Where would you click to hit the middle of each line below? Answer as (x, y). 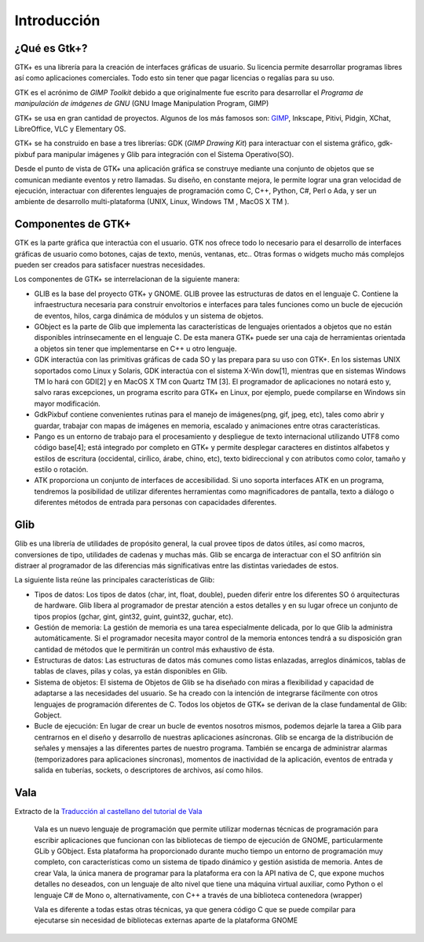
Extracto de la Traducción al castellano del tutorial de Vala (108, 811)
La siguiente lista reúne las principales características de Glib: (115, 580)
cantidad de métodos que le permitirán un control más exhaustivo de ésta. (154, 649)
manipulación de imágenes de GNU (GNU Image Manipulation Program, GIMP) (142, 104)
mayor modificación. (68, 403)
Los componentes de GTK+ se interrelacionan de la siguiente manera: (127, 279)
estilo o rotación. (61, 469)
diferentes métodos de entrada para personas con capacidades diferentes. (155, 502)
